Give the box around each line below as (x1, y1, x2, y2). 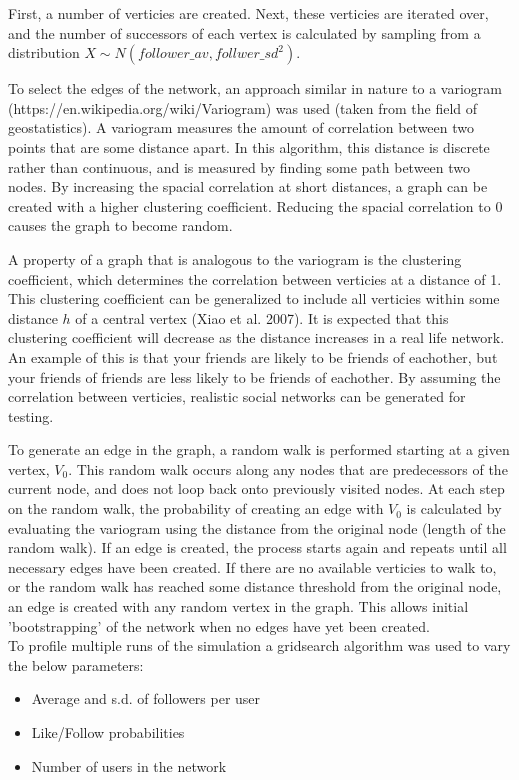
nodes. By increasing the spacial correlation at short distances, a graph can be (8, 176, 488, 197)
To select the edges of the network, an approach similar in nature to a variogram (8, 78, 502, 99)
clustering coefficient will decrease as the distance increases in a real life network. (8, 327, 505, 348)
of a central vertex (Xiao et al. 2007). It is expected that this (75, 307, 449, 328)
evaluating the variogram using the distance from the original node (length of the (8, 517, 506, 538)
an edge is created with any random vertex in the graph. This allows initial (8, 596, 469, 617)
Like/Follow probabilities (31, 722, 185, 742)
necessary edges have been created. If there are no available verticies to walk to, (8, 556, 497, 577)
